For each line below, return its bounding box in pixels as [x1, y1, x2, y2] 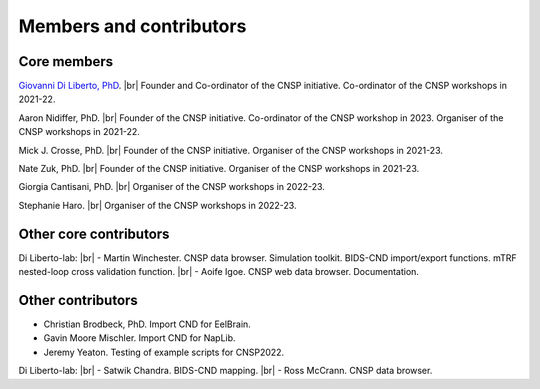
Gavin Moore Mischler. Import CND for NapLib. [43, 332, 236, 344]
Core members [18, 53, 114, 70]
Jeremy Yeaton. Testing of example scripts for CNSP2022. [43, 346, 285, 358]
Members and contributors [18, 15, 247, 37]
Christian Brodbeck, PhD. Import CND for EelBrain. [43, 318, 252, 330]
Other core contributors [18, 225, 170, 242]
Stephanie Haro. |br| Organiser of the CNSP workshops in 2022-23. [18, 199, 297, 211]
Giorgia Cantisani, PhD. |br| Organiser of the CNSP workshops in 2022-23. [18, 181, 325, 193]
